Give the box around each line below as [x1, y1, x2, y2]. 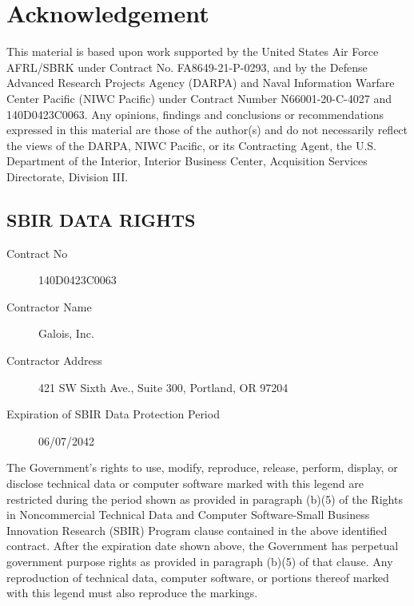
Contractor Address [6, 352, 102, 369]
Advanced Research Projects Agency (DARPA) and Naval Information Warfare [6, 74, 395, 91]
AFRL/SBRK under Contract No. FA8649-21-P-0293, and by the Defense [6, 58, 368, 75]
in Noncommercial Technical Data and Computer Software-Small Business [6, 506, 370, 523]
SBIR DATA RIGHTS [6, 207, 196, 232]
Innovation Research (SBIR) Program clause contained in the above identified [6, 521, 388, 538]
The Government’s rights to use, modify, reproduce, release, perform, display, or [6, 459, 398, 476]
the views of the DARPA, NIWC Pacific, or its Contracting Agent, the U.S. [6, 137, 376, 153]
